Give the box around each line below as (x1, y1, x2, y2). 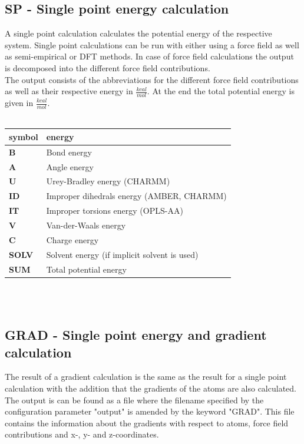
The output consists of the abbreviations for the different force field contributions (5, 73, 299, 85)
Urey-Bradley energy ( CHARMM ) (46, 175, 170, 187)
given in (5, 97, 34, 108)
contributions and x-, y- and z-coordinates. (5, 428, 159, 440)
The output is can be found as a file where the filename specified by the (5, 393, 264, 406)
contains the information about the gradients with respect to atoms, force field (5, 416, 289, 429)
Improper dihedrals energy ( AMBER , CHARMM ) (46, 190, 227, 202)
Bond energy (46, 145, 92, 158)
